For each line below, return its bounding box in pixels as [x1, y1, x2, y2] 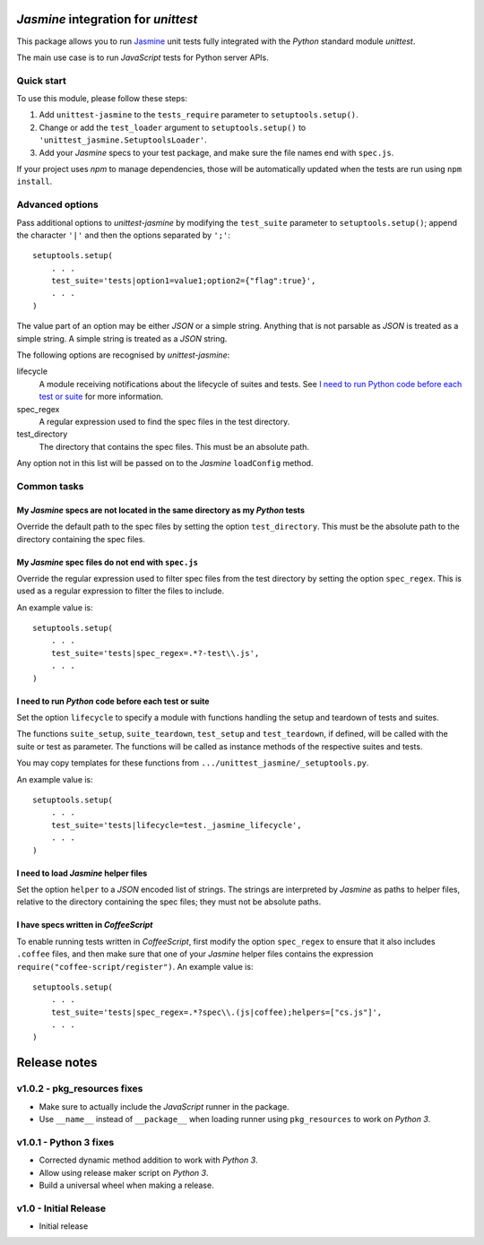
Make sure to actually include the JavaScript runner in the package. [39, 1101, 290, 1111]
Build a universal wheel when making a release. [39, 1180, 214, 1190]
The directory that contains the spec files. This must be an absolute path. [39, 441, 309, 452]
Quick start [16, 74, 67, 87]
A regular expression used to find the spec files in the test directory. [39, 417, 290, 427]
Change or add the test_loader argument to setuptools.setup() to [39, 122, 307, 133]
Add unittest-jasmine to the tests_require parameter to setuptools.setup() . [39, 109, 359, 120]
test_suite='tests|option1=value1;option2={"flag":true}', [50, 276, 316, 286]
